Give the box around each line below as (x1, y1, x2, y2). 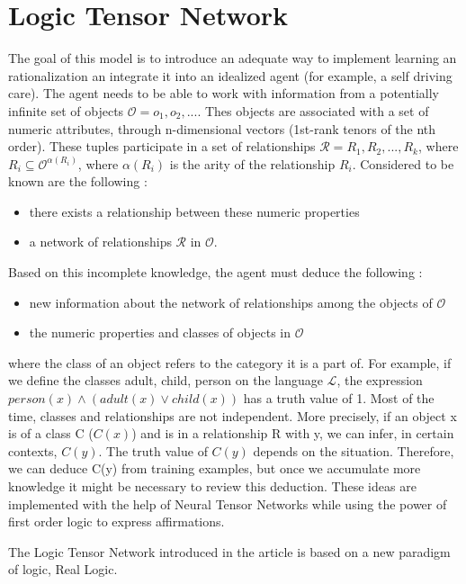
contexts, (8, 441, 58, 460)
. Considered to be (352, 154, 454, 173)
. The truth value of (98, 441, 208, 460)
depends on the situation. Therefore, (253, 441, 454, 460)
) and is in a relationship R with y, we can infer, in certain (131, 424, 454, 443)
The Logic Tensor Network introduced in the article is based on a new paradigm (8, 542, 451, 561)
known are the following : (8, 172, 148, 191)
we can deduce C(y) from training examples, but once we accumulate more (8, 459, 421, 478)
